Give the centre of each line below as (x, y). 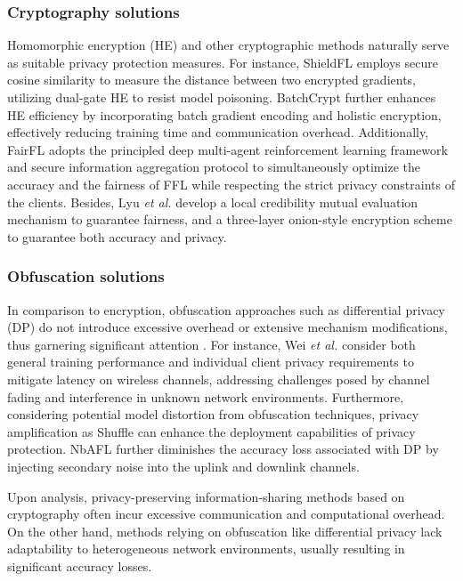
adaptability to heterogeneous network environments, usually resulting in (206, 549)
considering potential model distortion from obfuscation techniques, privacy (213, 414)
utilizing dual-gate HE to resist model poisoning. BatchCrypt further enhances (222, 97)
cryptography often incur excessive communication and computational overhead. (226, 514)
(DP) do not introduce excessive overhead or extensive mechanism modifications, (227, 327)
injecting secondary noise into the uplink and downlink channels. (183, 466)
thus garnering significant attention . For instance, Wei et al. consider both (211, 344)
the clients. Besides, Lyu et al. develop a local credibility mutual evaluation (213, 202)
